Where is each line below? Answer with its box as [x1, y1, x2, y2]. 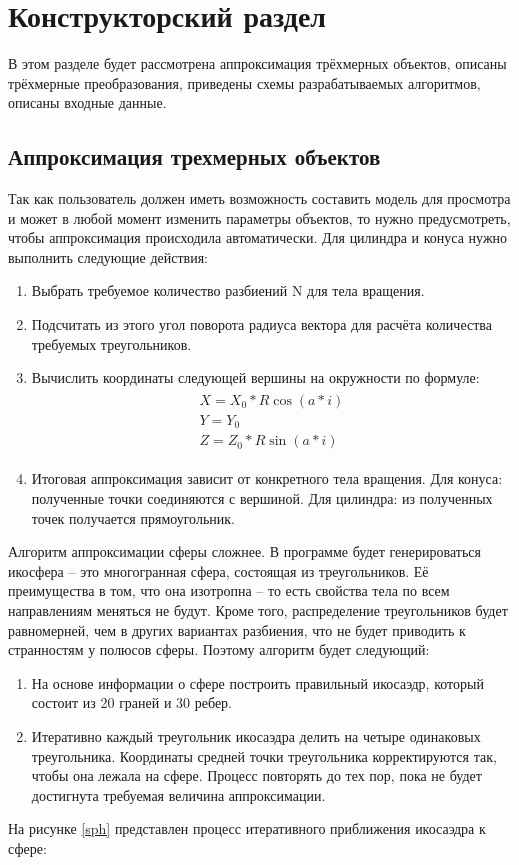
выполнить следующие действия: [8, 246, 209, 267]
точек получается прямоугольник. [31, 507, 235, 528]
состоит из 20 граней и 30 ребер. [31, 692, 233, 713]
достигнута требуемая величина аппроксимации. [31, 784, 326, 805]
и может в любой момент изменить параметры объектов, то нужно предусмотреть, [8, 207, 511, 228]
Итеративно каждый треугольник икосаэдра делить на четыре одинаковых [31, 725, 481, 746]
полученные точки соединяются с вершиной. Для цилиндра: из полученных [31, 488, 493, 509]
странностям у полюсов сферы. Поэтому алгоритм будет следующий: [8, 639, 430, 660]
